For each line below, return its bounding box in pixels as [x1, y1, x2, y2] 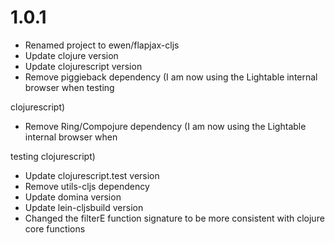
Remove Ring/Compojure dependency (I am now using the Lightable [24, 120, 307, 132]
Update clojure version [24, 49, 119, 61]
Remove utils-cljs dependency [24, 180, 150, 192]
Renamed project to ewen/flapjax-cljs [24, 39, 180, 51]
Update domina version [24, 191, 122, 203]
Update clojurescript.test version [24, 169, 160, 181]
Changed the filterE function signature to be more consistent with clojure [24, 212, 325, 224]
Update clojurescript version [24, 60, 143, 72]
